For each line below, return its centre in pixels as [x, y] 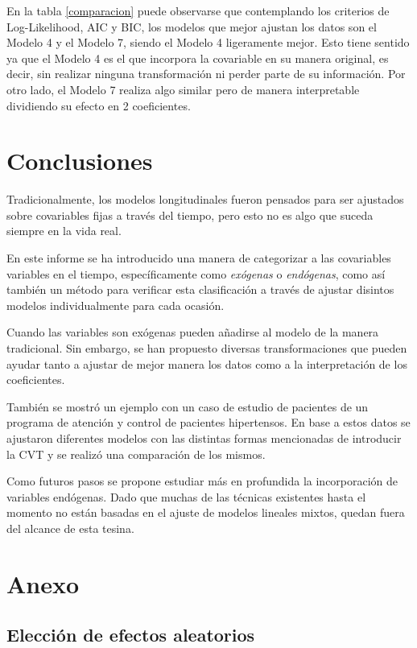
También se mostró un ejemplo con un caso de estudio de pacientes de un [188, 406]
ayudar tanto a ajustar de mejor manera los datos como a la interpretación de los [207, 363]
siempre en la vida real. [64, 231]
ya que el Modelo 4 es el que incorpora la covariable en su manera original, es [198, 58]
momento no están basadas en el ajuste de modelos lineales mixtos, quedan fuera [206, 512]
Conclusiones [80, 161]
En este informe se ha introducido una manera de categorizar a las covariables [199, 258]
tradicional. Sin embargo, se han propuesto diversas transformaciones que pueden [207, 348]
